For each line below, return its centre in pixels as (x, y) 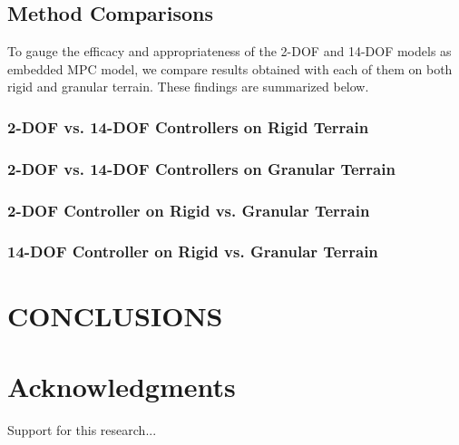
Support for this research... (82, 429)
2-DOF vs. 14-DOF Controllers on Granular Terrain (201, 168)
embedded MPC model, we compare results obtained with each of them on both (230, 68)
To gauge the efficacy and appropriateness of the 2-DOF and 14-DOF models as (229, 51)
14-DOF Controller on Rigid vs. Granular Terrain (193, 252)
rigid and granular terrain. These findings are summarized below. (188, 87)
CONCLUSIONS (115, 315)
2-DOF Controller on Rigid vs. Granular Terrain (189, 210)
